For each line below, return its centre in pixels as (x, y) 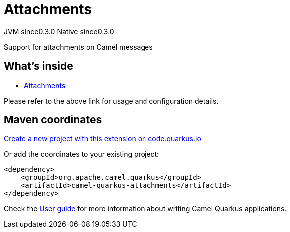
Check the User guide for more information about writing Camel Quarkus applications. (145, 209)
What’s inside (39, 66)
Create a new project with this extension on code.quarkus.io (103, 139)
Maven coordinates (53, 120)
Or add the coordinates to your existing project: (82, 154)
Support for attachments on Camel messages (78, 47)
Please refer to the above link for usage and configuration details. (111, 101)
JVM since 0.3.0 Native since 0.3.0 (59, 31)
